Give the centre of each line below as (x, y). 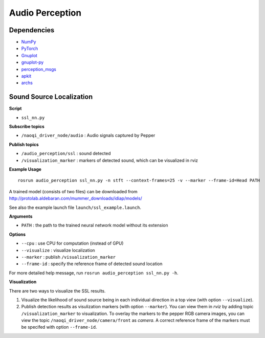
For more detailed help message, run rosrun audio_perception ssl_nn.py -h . (94, 273)
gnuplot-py (33, 62)
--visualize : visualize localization (58, 250)
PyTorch (30, 48)
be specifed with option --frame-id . (59, 327)
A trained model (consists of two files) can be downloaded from (73, 191)
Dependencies (32, 30)
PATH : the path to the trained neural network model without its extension (95, 225)
